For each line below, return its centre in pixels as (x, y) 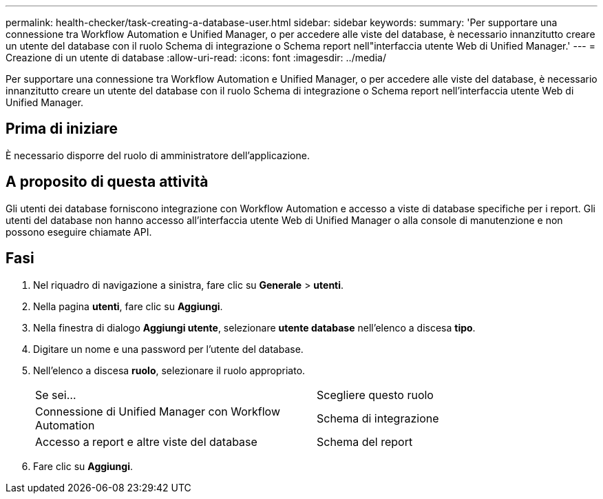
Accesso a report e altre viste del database (146, 441)
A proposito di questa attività (107, 182)
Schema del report (365, 441)
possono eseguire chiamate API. (79, 232)
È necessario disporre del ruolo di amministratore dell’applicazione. (158, 155)
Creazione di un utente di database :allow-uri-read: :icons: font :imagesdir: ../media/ (196, 58)
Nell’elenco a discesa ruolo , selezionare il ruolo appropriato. (169, 370)
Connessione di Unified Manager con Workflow (158, 411)
